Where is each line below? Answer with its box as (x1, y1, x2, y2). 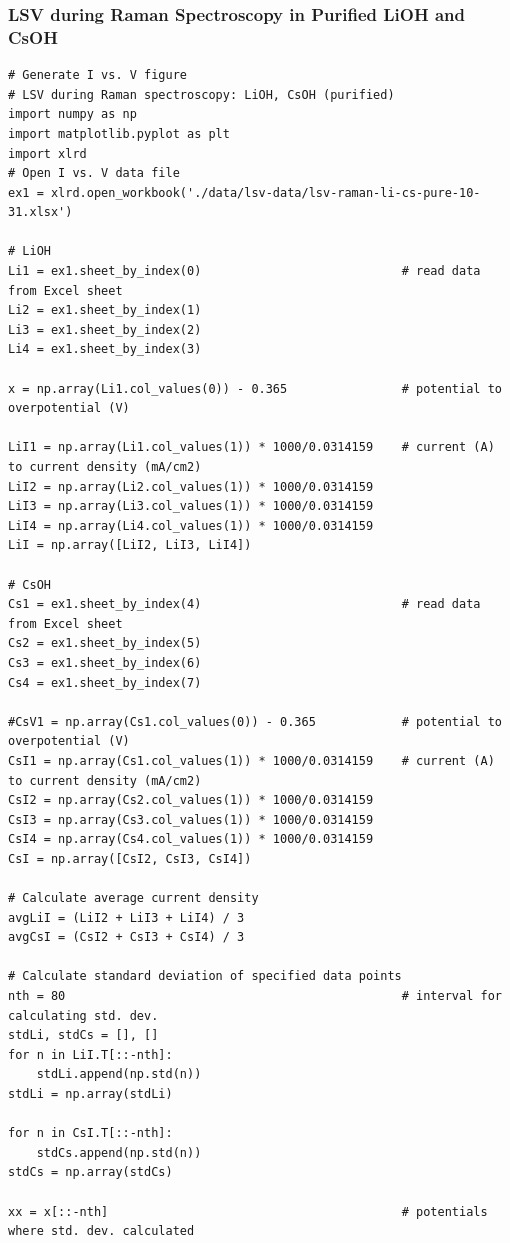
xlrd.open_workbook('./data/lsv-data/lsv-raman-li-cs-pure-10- (50, 185, 481, 200)
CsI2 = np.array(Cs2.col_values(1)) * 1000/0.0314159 (8, 793, 374, 808)
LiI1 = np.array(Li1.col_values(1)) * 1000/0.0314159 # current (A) (8, 440, 495, 455)
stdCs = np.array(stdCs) (8, 1165, 173, 1180)
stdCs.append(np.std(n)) (36, 1145, 202, 1160)
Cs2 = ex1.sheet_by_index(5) (8, 636, 202, 651)
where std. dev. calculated (8, 1224, 195, 1239)
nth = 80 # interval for (8, 989, 502, 1004)
